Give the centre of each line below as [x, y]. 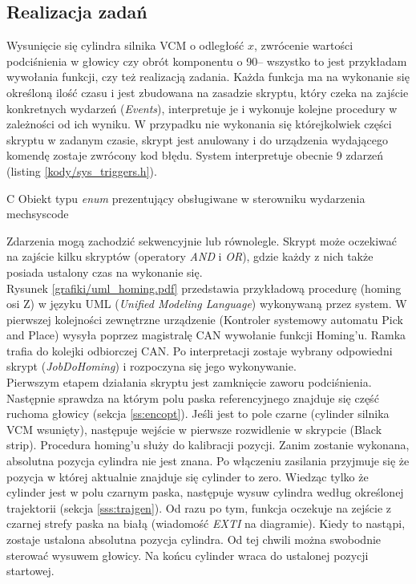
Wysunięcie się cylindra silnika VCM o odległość [125, 45]
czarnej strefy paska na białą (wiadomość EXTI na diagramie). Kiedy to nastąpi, [206, 523]
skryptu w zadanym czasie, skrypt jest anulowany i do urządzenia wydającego [198, 139]
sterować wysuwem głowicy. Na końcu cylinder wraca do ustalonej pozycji [188, 555]
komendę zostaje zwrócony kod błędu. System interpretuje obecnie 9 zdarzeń [195, 155]
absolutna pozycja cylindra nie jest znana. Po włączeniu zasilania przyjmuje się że [208, 461]
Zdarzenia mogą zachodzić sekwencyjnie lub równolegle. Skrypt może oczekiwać [202, 240]
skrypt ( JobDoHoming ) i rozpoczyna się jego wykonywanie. [151, 366]
